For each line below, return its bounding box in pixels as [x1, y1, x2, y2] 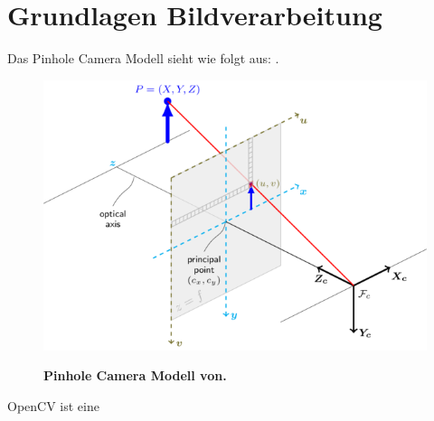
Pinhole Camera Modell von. [43, 366, 227, 385]
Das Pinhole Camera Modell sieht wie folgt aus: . [7, 49, 279, 68]
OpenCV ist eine [7, 396, 99, 415]
